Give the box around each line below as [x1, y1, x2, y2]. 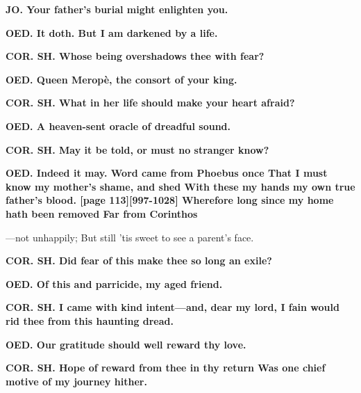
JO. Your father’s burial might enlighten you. [6, 2, 228, 16]
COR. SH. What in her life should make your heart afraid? [6, 95, 295, 110]
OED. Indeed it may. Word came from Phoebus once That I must [6, 166, 328, 180]
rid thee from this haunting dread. [6, 313, 174, 328]
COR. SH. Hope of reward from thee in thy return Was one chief [6, 360, 326, 375]
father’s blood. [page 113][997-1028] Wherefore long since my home [6, 193, 334, 207]
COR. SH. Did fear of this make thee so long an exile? [6, 253, 272, 268]
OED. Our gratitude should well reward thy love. [6, 337, 246, 351]
